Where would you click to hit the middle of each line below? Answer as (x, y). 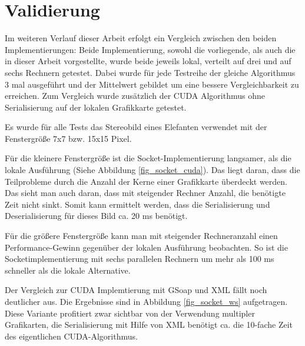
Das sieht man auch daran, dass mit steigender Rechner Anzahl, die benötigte (145, 193)
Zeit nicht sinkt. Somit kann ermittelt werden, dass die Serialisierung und (137, 204)
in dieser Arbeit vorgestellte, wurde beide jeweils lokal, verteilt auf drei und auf (148, 61)
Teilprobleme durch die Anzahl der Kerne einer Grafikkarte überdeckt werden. (146, 181)
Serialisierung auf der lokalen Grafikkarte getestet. (96, 107)
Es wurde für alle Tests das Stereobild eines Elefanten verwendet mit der (136, 127)
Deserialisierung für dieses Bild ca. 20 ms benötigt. (96, 216)
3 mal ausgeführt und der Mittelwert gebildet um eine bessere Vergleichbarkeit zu (152, 84)
